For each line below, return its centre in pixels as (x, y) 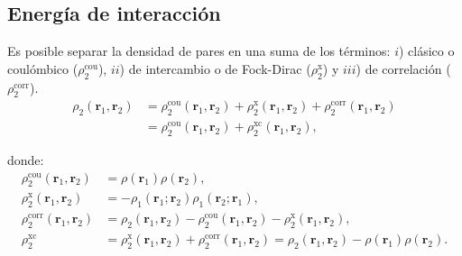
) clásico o (426, 51)
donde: (26, 160)
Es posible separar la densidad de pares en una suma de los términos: (199, 51)
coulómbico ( (43, 68)
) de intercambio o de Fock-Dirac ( (215, 68)
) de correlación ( (403, 68)
